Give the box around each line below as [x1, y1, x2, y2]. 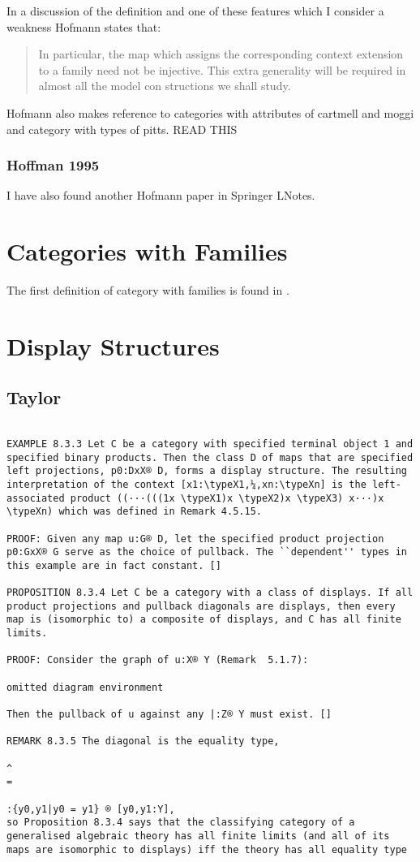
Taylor [6, 385, 62, 410]
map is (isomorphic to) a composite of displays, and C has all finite [6, 614, 401, 626]
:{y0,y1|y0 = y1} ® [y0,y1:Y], [6, 803, 175, 815]
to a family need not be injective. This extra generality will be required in [38, 61, 406, 78]
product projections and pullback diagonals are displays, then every [6, 600, 396, 612]
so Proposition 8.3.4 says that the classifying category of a [6, 817, 355, 829]
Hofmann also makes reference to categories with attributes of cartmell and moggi [6, 104, 414, 121]
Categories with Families [6, 235, 288, 268]
